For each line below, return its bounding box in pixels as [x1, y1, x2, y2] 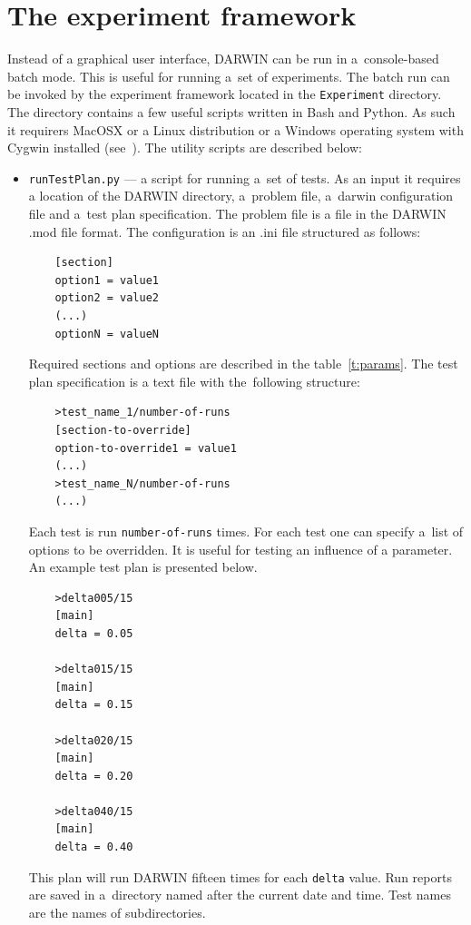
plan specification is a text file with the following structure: [28, 371, 360, 390]
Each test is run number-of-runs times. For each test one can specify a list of [28, 521, 464, 540]
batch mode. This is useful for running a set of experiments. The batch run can [7, 66, 450, 85]
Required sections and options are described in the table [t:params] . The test [28, 354, 458, 373]
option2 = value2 [54, 291, 159, 305]
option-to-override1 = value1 [54, 441, 237, 455]
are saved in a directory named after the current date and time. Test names [28, 885, 451, 904]
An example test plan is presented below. [28, 557, 258, 576]
